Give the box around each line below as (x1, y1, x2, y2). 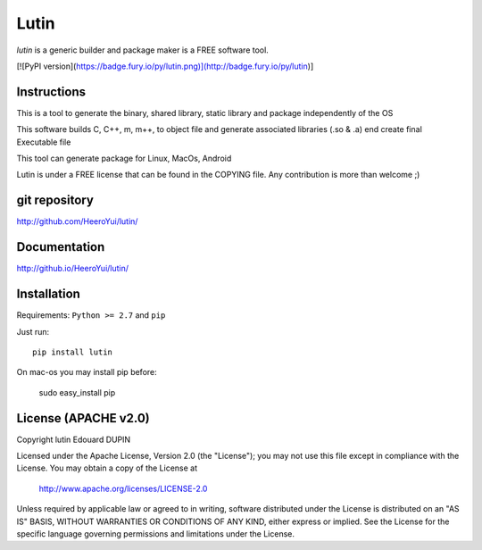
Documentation (16, 239, 105, 254)
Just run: (16, 326, 50, 337)
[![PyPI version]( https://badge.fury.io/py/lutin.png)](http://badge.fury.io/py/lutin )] (16, 61, 314, 71)
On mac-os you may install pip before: (16, 367, 158, 378)
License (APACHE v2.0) (16, 411, 151, 426)
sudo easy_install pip (38, 387, 116, 397)
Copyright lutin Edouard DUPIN (16, 434, 131, 445)
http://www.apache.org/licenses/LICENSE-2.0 (38, 483, 208, 494)
